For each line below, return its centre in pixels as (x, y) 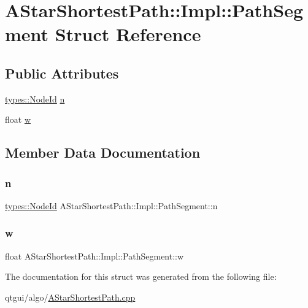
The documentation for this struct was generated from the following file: (141, 276)
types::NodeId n (35, 98)
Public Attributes (62, 73)
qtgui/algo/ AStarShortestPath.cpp (70, 297)
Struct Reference (128, 34)
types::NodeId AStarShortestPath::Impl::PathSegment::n (111, 205)
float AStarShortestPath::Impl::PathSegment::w (94, 256)
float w (18, 119)
